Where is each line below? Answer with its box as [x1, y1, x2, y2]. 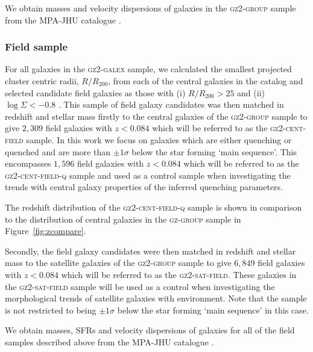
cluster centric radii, [5, 75, 79, 87]
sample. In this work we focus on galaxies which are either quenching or [26, 133, 292, 146]
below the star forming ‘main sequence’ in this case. [117, 303, 309, 316]
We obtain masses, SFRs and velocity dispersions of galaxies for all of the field [5, 324, 295, 336]
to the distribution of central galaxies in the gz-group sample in [5, 212, 241, 225]
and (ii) [237, 86, 265, 99]
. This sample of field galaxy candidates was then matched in [58, 98, 284, 111]
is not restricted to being [5, 303, 96, 316]
